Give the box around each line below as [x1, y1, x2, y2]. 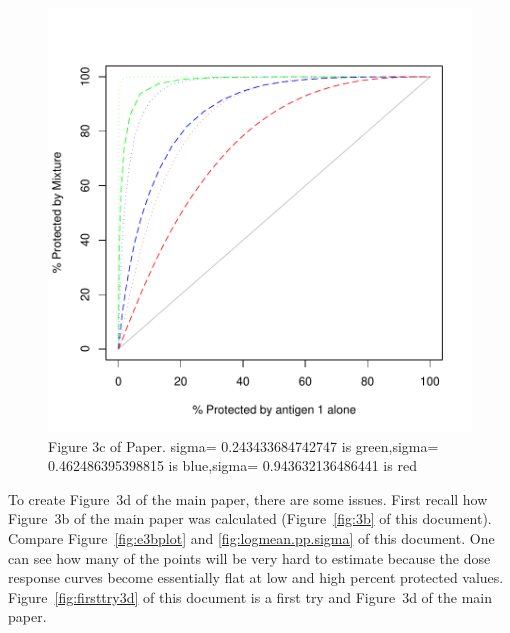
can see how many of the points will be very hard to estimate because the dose [8, 547, 491, 568]
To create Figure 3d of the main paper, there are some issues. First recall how [8, 488, 488, 509]
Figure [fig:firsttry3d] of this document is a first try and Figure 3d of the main [8, 586, 493, 607]
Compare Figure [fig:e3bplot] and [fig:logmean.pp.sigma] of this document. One [8, 527, 495, 548]
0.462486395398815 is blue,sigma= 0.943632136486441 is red [48, 455, 417, 476]
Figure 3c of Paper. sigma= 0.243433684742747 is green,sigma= [48, 435, 439, 456]
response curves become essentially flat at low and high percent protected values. [8, 567, 504, 588]
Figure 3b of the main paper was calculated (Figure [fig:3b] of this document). [8, 508, 492, 529]
